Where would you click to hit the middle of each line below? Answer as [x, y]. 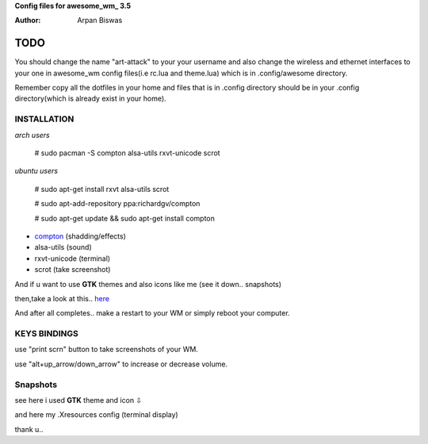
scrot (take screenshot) [73, 270]
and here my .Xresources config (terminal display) [96, 415]
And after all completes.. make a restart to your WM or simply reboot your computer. [152, 313]
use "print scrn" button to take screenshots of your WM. [106, 350]
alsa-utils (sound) [63, 247]
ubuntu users [36, 171]
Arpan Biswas [100, 21]
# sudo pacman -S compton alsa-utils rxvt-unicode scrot [128, 153]
